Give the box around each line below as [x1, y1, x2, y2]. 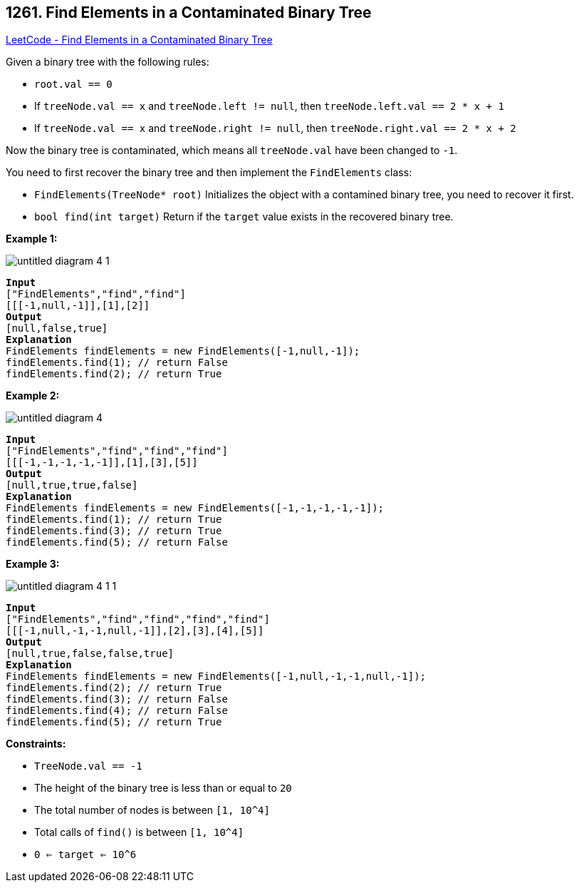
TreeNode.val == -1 [34, 760, 142, 772]
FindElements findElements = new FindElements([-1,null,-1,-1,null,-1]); [6, 670, 427, 683]
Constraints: [6, 738, 66, 750]
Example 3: [6, 558, 60, 571]
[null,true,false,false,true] [6, 648, 174, 660]
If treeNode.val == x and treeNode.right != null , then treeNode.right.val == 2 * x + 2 [34, 122, 516, 135]
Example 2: [6, 389, 60, 402]
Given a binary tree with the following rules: [6, 56, 209, 68]
